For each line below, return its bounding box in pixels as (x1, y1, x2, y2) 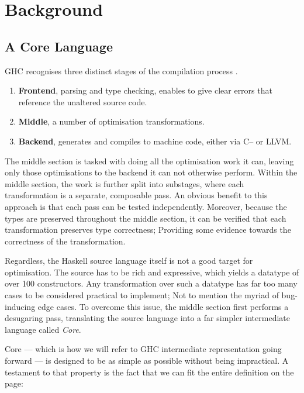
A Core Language (5, 37, 113, 55)
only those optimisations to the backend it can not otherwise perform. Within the (5, 166, 298, 178)
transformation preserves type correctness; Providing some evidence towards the (5, 223, 291, 236)
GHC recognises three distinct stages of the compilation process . (5, 64, 238, 77)
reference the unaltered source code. (18, 95, 147, 108)
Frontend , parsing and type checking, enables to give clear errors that (18, 84, 272, 96)
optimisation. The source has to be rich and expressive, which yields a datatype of (5, 266, 299, 278)
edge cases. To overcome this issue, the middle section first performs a (37, 300, 289, 312)
